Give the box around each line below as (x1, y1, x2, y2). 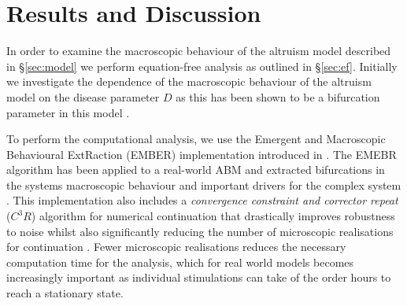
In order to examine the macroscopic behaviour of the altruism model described (6, 42, 391, 59)
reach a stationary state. (6, 285, 124, 301)
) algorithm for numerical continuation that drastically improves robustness (31, 208, 395, 224)
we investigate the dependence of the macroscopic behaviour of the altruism (6, 73, 372, 90)
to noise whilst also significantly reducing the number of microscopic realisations (6, 223, 394, 239)
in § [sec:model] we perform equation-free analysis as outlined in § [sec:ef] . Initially (6, 57, 398, 74)
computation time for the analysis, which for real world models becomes (6, 253, 354, 270)
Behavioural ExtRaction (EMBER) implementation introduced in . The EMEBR (6, 146, 397, 162)
